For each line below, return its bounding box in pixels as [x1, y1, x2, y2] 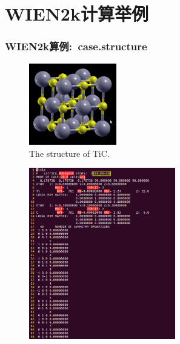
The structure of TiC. [29, 147, 110, 159]
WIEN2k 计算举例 [5, 1, 148, 26]
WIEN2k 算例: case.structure [5, 39, 147, 54]
